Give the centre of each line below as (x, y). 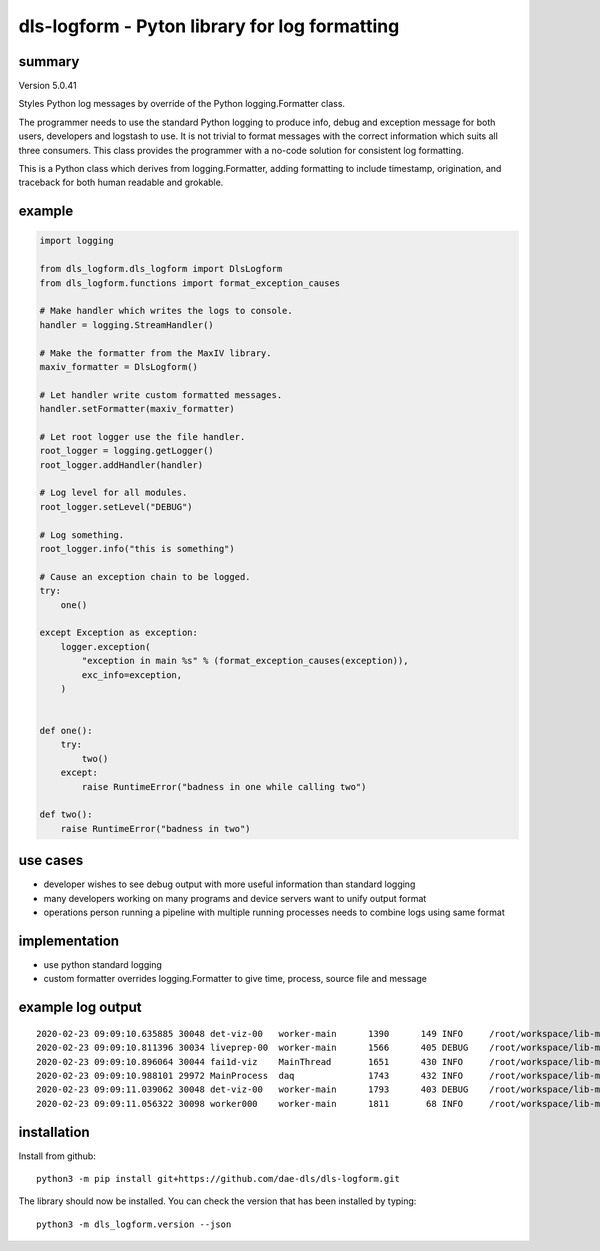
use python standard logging (102, 964)
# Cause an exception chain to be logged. (145, 576)
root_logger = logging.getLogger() (126, 451)
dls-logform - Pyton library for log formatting (209, 26)
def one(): (66, 731)
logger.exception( (105, 646)
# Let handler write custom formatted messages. (161, 394)
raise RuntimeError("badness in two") (155, 828)
